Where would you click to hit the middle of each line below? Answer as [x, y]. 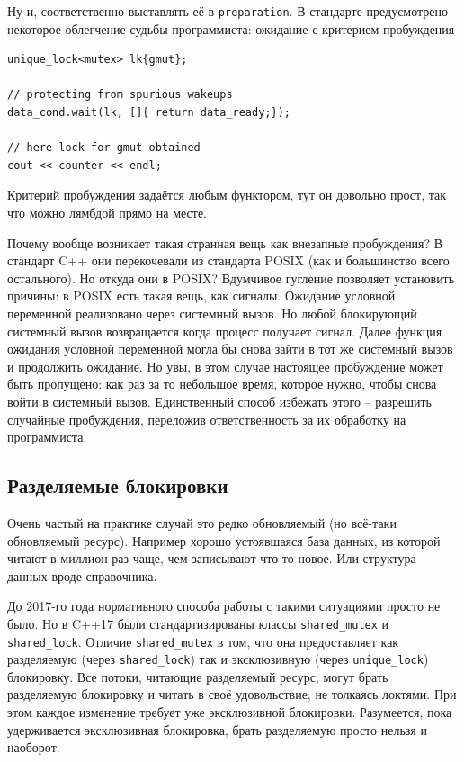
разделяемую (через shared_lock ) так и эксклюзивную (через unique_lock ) [218, 659]
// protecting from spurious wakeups [120, 95]
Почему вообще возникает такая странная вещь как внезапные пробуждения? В [225, 242]
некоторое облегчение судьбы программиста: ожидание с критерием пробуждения [231, 28]
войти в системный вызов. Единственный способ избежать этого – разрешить [219, 401]
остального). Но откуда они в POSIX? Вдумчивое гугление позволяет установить [231, 278]
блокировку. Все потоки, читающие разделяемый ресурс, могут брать [198, 676]
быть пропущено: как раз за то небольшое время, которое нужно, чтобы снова [222, 384]
